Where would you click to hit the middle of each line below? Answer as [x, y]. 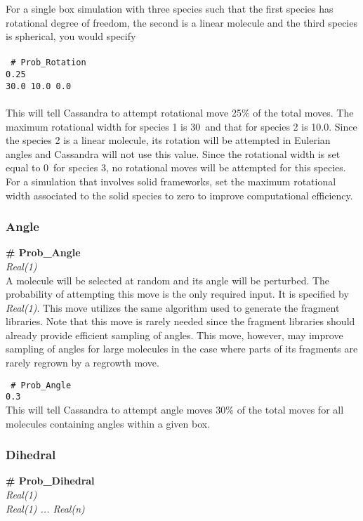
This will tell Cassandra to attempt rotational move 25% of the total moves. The [180, 112]
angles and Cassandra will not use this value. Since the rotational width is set [173, 153]
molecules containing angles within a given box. [108, 423]
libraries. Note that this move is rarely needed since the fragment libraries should [180, 321]
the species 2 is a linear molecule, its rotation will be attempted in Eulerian [168, 140]
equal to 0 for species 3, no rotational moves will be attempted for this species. [176, 167]
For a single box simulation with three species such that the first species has [170, 8]
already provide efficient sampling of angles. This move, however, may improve [174, 335]
